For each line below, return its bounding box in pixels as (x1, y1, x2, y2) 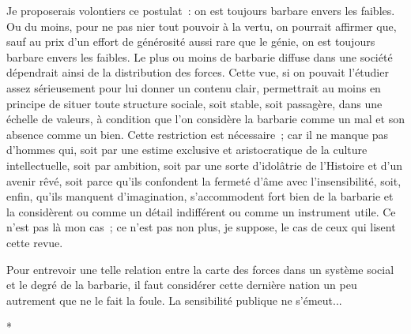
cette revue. (6, 234, 63, 250)
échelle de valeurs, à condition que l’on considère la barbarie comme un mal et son (6, 111, 405, 127)
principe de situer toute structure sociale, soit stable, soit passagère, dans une (6, 95, 383, 111)
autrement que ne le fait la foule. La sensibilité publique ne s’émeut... (6, 291, 342, 308)
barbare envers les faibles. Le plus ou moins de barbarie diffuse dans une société (6, 48, 393, 65)
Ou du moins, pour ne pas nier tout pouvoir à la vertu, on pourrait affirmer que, (6, 17, 397, 34)
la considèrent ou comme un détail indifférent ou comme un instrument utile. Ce (6, 203, 396, 220)
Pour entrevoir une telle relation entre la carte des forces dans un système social (6, 261, 394, 277)
